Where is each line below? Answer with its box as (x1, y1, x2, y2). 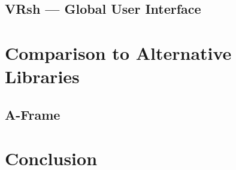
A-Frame (5, 105, 60, 123)
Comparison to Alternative (5, 40, 232, 65)
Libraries (5, 64, 80, 89)
